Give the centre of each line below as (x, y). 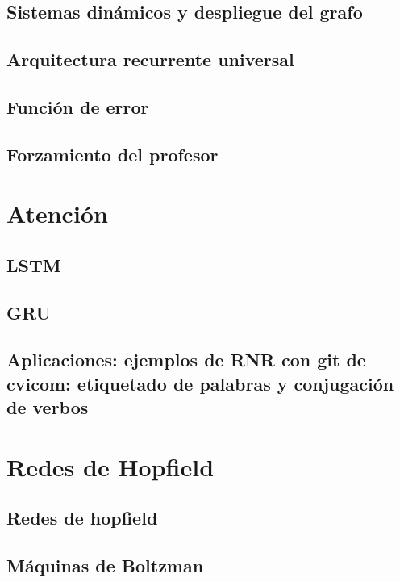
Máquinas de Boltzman (105, 565)
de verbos (48, 407)
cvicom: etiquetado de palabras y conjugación (200, 383)
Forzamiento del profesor (112, 154)
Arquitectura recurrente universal (150, 59)
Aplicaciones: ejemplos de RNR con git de (186, 360)
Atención (57, 214)
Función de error (78, 106)
